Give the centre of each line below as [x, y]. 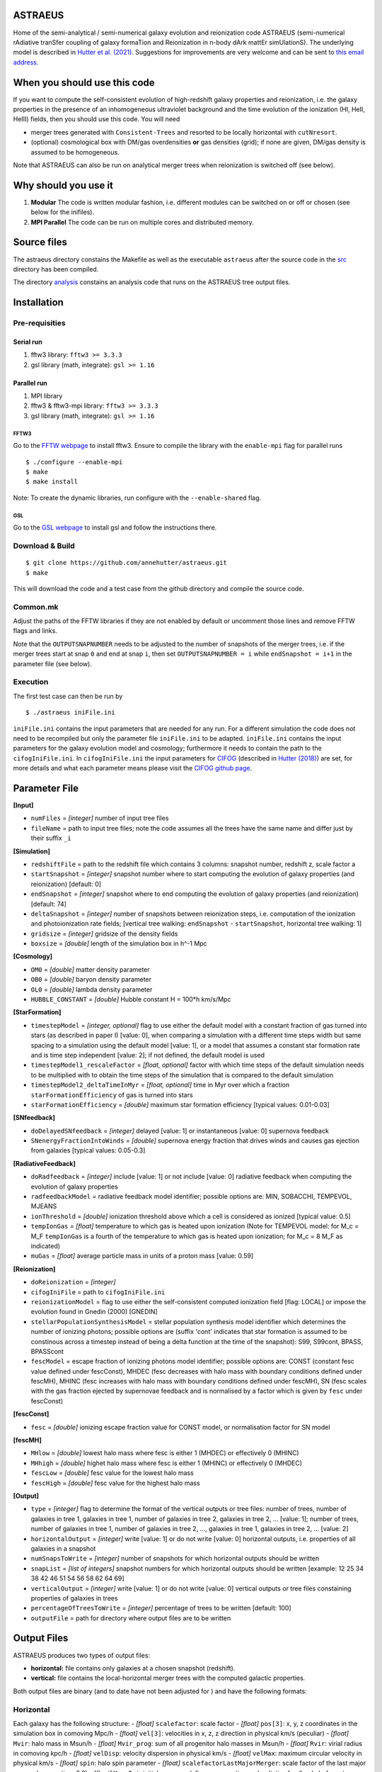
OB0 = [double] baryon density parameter [91, 980]
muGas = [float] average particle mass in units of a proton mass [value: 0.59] [142, 1256]
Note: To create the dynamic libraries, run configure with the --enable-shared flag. [137, 498]
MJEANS [44, 1206]
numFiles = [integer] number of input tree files [100, 818]
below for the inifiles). [63, 212]
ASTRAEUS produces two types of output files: [82, 1655]
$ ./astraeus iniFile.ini [71, 713]
